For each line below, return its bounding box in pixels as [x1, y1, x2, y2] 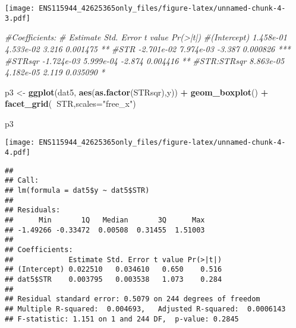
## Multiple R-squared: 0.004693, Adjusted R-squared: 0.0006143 [5, 304, 286, 313]
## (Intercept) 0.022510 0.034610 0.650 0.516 [5, 265, 222, 274]
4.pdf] [5, 148, 30, 157]
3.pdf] [5, 14, 30, 23]
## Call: [5, 176, 39, 185]
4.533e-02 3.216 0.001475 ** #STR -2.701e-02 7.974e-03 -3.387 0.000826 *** [5, 42, 291, 55]
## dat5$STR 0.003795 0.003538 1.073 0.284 [5, 275, 222, 284]
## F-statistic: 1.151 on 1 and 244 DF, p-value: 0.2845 [5, 314, 239, 323]
